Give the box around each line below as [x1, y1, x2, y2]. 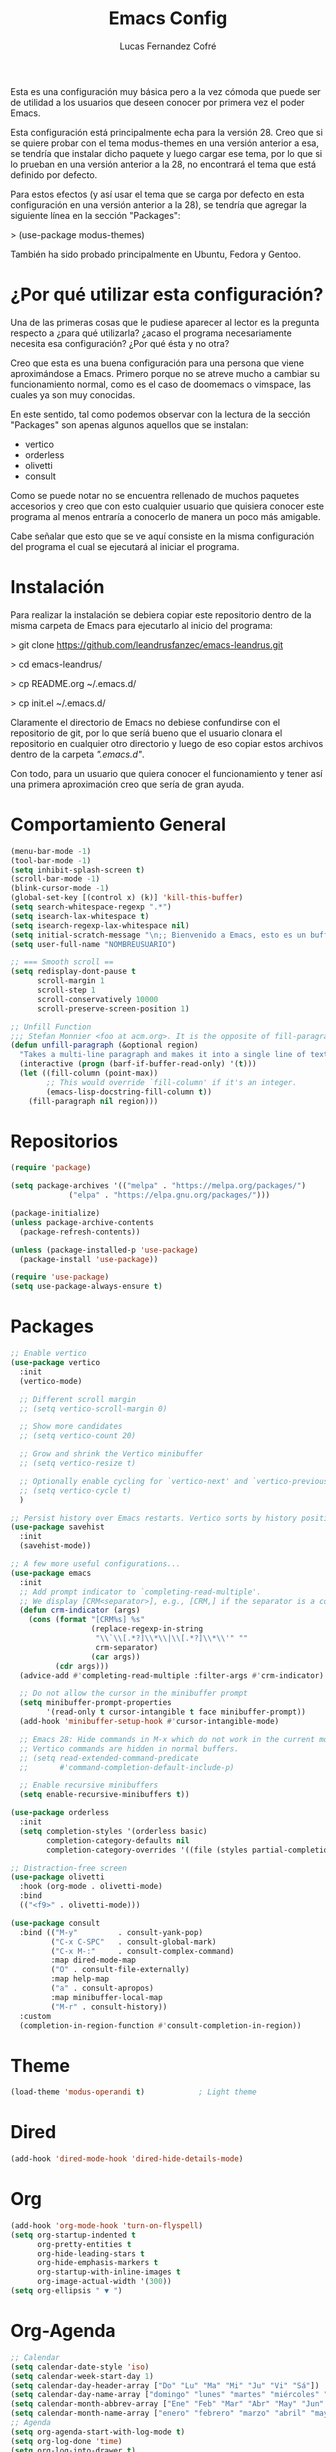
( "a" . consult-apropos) [50, 1983, 155, 1993]
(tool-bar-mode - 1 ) [10, 855, 92, 866]
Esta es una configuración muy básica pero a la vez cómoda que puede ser [10, 85, 322, 97]
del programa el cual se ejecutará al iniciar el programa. [10, 540, 240, 552]
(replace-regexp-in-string [90, 1624, 203, 1634]
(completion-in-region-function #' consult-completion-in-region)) [19, 2020, 302, 2031]
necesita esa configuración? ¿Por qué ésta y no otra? [10, 337, 230, 349]
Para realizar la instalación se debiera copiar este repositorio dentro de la [10, 608, 312, 621]
